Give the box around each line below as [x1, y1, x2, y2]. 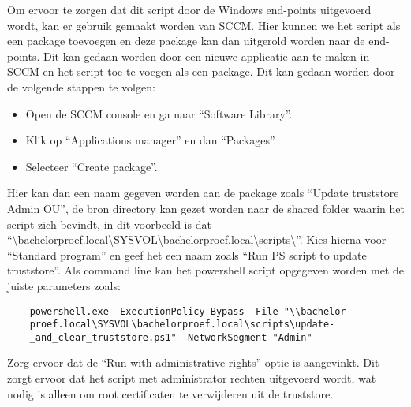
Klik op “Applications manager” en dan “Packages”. [25, 132, 277, 148]
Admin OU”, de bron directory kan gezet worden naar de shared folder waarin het [7, 200, 405, 216]
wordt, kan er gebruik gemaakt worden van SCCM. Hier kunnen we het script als [7, 17, 401, 33]
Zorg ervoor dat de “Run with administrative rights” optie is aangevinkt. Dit [7, 354, 379, 371]
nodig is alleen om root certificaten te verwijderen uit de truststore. [7, 385, 334, 401]
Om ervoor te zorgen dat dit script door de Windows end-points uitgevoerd [7, 2, 372, 17]
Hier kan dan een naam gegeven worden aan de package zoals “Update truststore [7, 185, 399, 201]
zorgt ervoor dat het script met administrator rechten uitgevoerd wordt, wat [7, 370, 376, 386]
